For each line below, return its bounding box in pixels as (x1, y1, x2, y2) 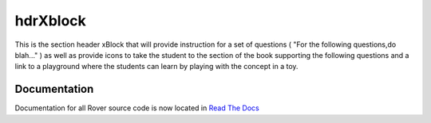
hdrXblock (14, 12, 87, 29)
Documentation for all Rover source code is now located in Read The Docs (14, 103, 259, 113)
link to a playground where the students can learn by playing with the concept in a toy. (14, 62, 299, 71)
